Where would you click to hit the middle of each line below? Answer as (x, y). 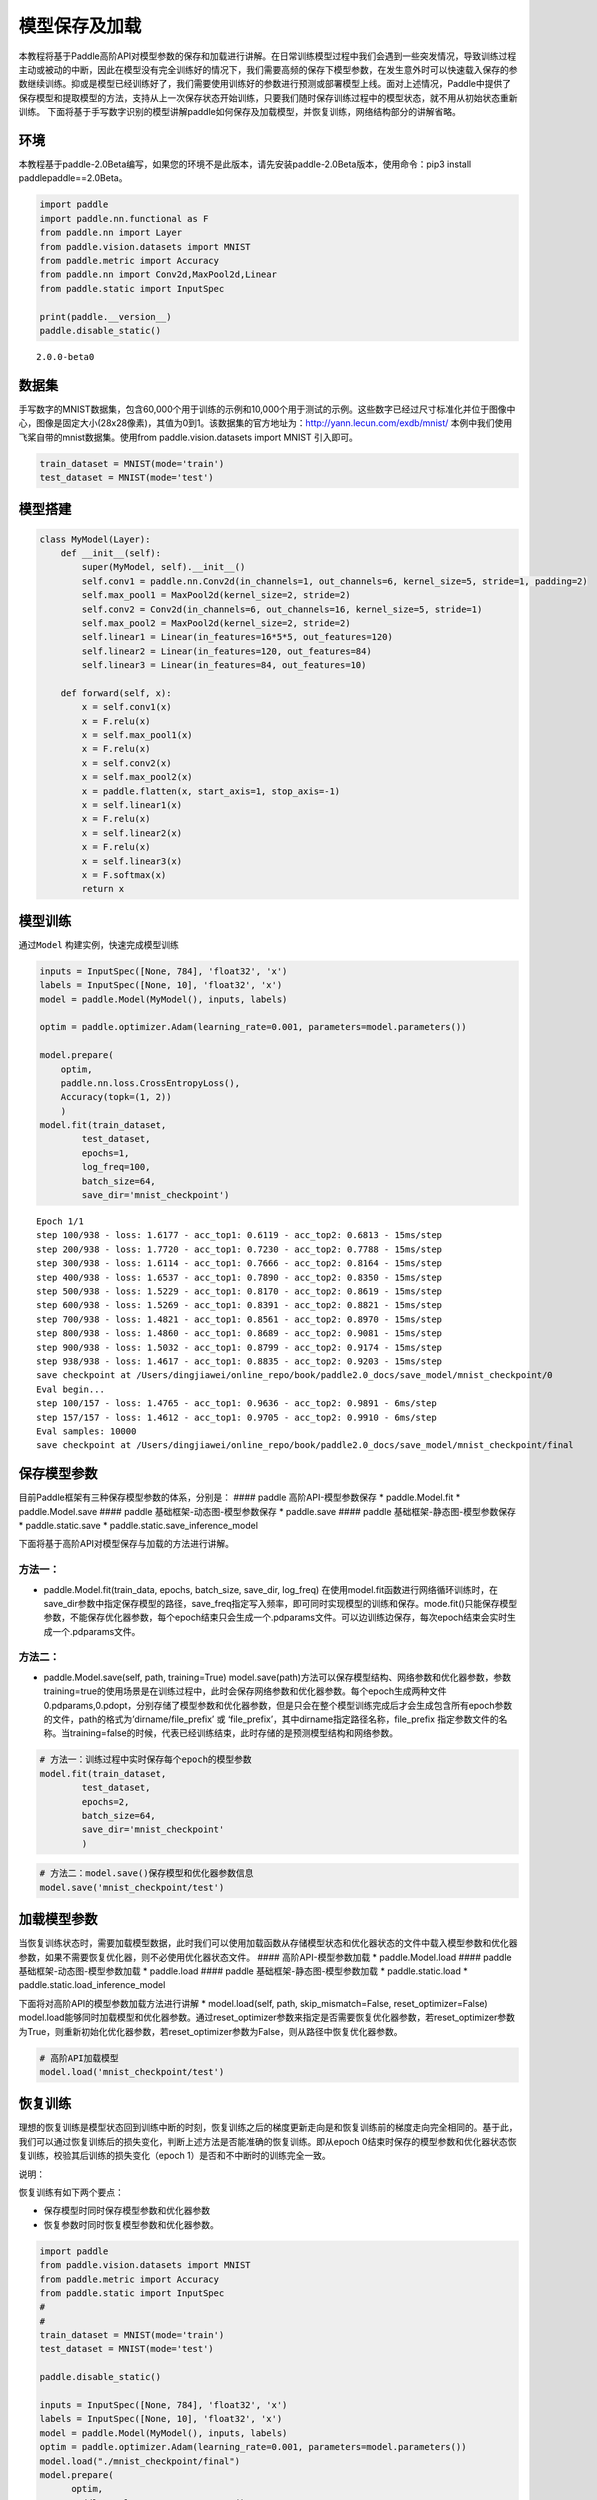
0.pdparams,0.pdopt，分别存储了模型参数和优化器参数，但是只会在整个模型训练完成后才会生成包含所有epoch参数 (278, 1705)
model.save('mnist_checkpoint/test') (132, 1887)
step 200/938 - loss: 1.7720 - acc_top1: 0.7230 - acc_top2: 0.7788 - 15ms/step (239, 1249)
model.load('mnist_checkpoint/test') (132, 2071)
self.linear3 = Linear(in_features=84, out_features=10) (224, 665)
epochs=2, (105, 1801)
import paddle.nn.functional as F (124, 218)
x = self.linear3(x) (132, 861)
